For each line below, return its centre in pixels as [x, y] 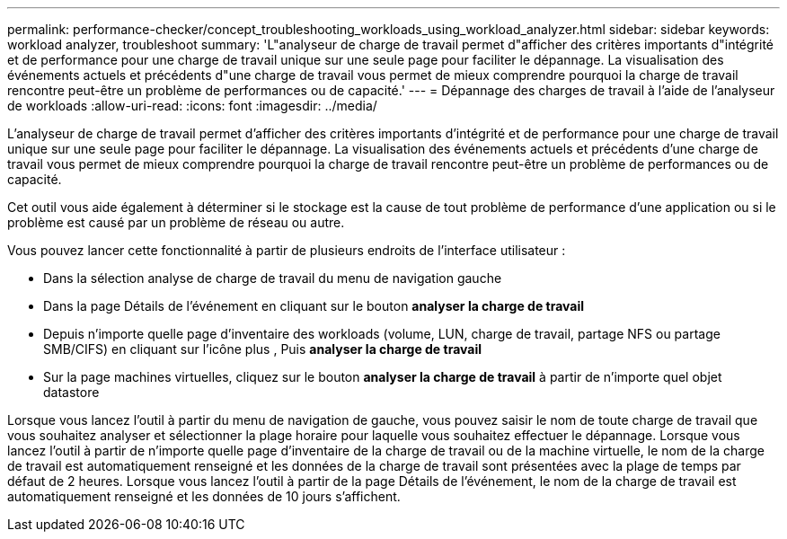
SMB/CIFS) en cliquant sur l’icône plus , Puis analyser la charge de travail [263, 349]
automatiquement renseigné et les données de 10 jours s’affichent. [204, 496]
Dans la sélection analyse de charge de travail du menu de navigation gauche [273, 278]
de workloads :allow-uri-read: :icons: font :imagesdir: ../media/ [192, 106]
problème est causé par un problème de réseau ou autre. [176, 222]
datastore [71, 392]
